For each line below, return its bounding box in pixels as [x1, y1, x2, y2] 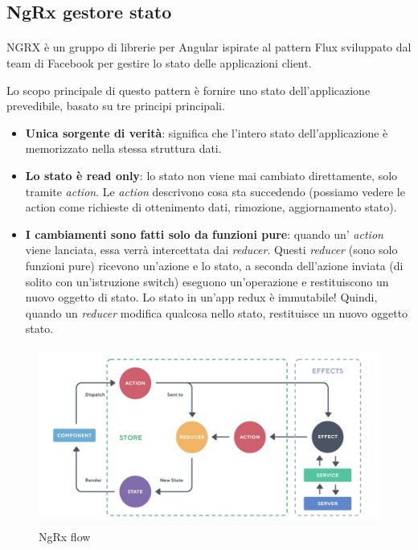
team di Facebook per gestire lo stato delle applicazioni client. [6, 54, 312, 71]
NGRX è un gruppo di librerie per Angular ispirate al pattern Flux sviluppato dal [6, 39, 412, 55]
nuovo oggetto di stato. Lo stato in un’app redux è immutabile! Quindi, [25, 289, 378, 306]
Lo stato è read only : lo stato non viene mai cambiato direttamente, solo [25, 166, 398, 183]
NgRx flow [39, 527, 91, 544]
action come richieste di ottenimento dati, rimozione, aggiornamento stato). [25, 199, 397, 215]
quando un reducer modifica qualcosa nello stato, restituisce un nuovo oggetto [25, 304, 408, 321]
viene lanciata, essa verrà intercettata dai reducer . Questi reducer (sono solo [25, 241, 398, 258]
